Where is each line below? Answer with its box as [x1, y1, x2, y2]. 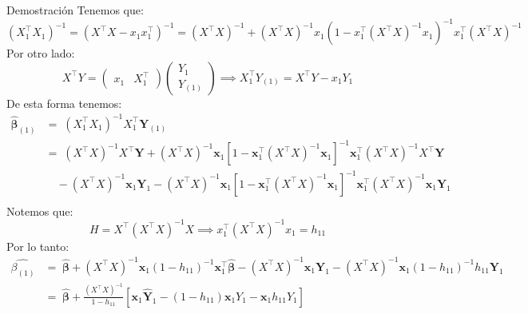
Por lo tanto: [6, 237, 69, 254]
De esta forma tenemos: [6, 94, 122, 111]
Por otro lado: [6, 45, 75, 62]
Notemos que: [6, 202, 73, 219]
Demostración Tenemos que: [6, 2, 144, 18]
